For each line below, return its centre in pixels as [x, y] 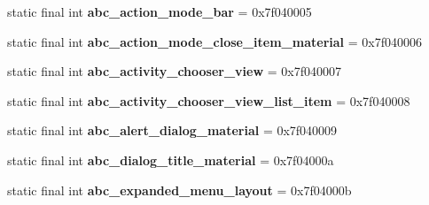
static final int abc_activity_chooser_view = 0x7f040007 [175, 71]
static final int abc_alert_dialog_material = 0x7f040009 [172, 130]
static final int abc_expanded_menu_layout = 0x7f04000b [179, 190]
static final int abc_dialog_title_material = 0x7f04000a [171, 159]
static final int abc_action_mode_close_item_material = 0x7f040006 [214, 41]
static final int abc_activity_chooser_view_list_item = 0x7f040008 [209, 100]
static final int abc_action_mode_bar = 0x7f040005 [160, 11]
